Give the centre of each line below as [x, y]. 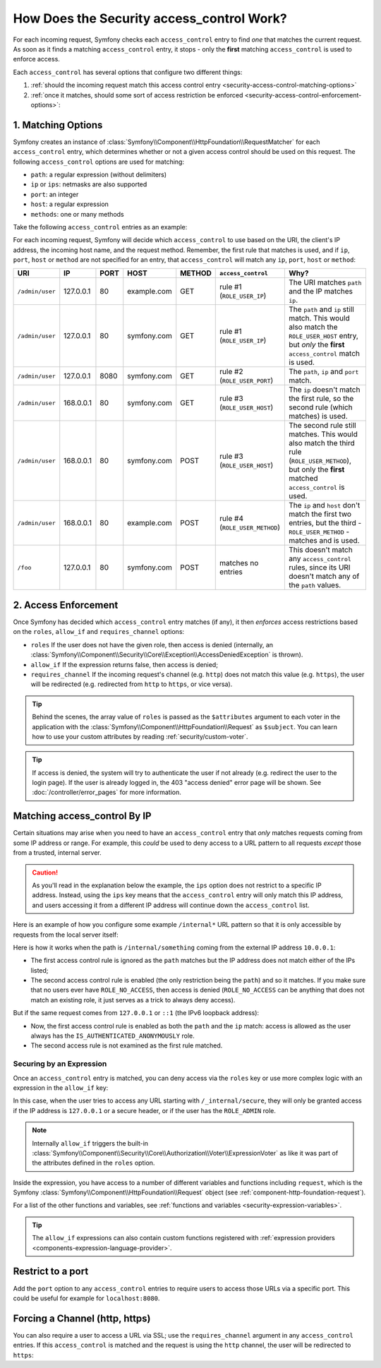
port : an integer [55, 194]
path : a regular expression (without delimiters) [99, 174]
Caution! [45, 872]
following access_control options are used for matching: [99, 162]
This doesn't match [321, 550]
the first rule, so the [321, 399]
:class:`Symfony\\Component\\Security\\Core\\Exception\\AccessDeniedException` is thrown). [167, 655]
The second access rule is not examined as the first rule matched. [127, 1045]
